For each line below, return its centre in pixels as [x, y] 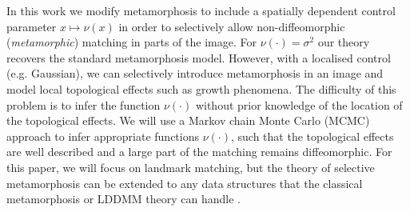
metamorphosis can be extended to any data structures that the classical [185, 183]
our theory [344, 42]
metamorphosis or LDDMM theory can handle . [123, 199]
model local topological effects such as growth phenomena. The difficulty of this [201, 88]
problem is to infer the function [84, 104]
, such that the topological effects [312, 136]
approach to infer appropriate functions [103, 136]
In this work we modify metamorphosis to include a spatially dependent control [201, 10]
